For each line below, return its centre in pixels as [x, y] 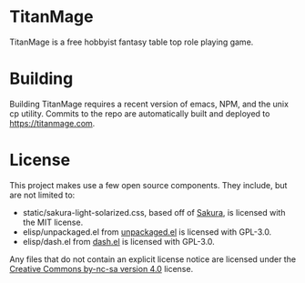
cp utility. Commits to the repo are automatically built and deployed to [140, 113]
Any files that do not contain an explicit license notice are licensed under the [153, 259]
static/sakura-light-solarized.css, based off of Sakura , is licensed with [154, 212]
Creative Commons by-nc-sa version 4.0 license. [102, 268]
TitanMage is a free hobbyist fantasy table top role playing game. [132, 42]
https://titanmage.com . [52, 123]
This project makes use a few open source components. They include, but [148, 185]
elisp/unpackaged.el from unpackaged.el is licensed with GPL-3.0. [147, 232]
